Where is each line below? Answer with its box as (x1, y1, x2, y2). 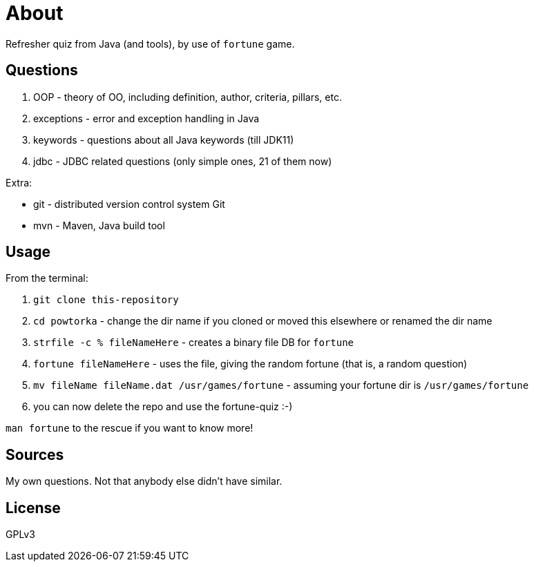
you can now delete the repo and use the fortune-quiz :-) (33, 401, 293, 413)
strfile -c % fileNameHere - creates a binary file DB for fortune (33, 336, 354, 349)
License (6, 499, 61, 517)
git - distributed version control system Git (33, 198, 225, 210)
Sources (6, 445, 64, 463)
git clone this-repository (33, 294, 179, 306)
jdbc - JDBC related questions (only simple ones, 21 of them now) (33, 155, 332, 167)
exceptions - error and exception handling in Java (33, 112, 260, 124)
